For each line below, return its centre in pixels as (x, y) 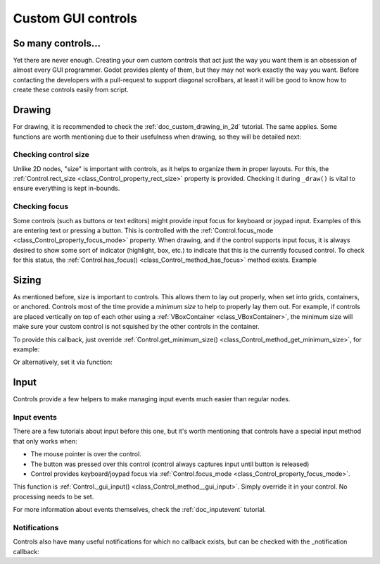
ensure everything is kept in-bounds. (66, 188)
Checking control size (51, 155)
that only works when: (45, 441)
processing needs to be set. (53, 496)
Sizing (27, 280)
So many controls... (57, 43)
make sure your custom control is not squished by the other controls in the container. (136, 327)
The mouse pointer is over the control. (86, 454)
